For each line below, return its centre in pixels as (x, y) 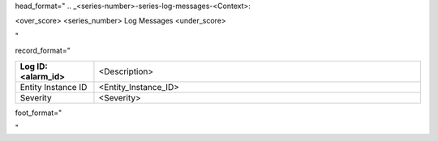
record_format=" (43, 51)
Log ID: (34, 66)
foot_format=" (39, 113)
